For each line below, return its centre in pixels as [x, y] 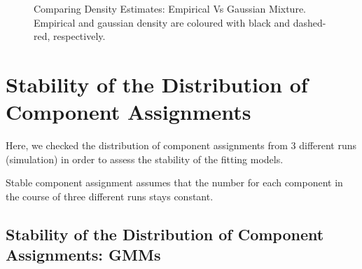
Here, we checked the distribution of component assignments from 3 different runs [181, 145]
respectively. [79, 36]
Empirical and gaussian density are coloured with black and [162, 22]
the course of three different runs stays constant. [110, 196]
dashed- [309, 22]
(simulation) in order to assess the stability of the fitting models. [145, 159]
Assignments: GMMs [83, 255]
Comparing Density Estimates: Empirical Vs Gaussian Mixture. [170, 8]
